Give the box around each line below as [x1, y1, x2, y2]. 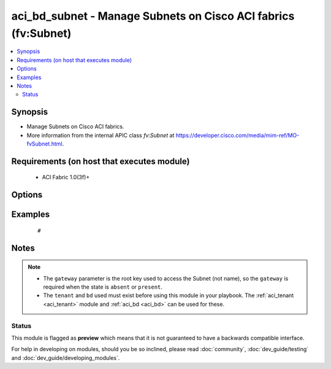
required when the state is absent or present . [43, 283, 162, 290]
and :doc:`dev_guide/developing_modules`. [11, 354, 120, 362]
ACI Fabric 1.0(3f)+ [42, 174, 90, 181]
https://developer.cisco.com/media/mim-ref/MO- [175, 131, 300, 139]
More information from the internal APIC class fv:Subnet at [26, 131, 175, 139]
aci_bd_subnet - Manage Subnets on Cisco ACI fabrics [11, 9, 295, 23]
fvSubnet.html [26, 140, 63, 147]
